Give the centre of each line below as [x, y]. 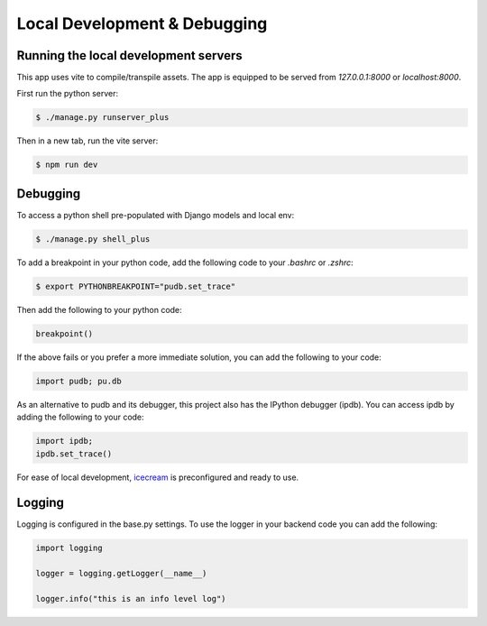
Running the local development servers [129, 55]
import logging [69, 548]
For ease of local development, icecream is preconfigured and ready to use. [158, 477]
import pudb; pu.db [78, 381]
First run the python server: [68, 94]
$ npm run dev [67, 165]
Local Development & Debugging [142, 23]
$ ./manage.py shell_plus [93, 239]
